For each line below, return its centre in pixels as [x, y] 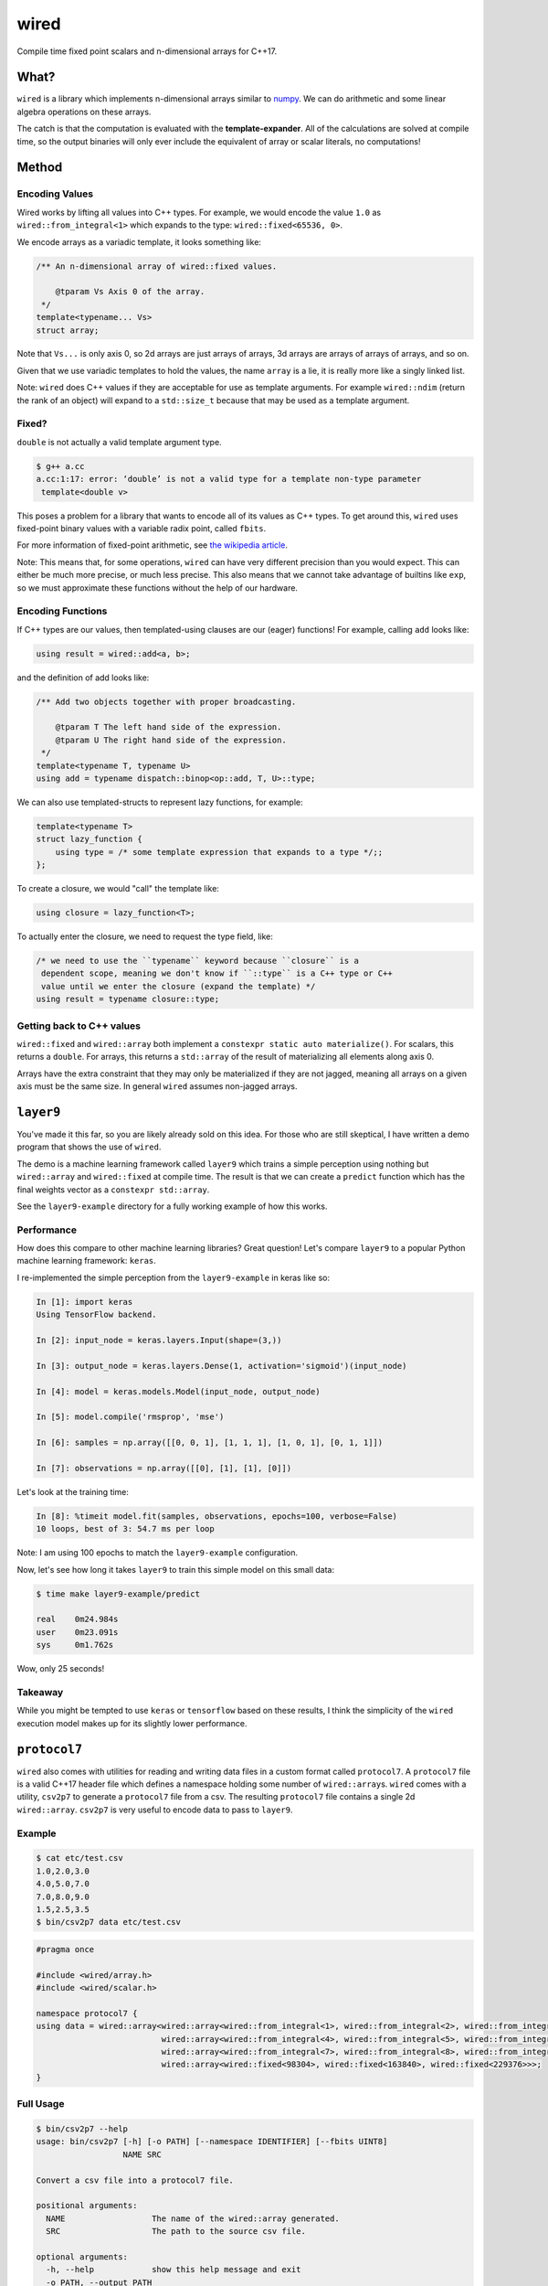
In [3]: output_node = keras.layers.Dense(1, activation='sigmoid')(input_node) [221, 1366]
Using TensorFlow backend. [96, 1315]
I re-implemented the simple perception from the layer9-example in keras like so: [174, 1277]
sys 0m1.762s [75, 1645]
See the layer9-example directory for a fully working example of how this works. [172, 1206]
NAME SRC [142, 2154]
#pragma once [65, 1949]
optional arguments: [82, 2257]
